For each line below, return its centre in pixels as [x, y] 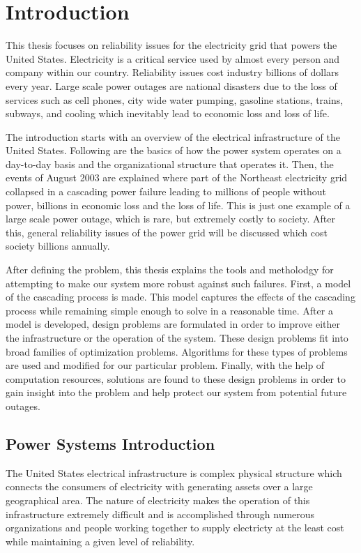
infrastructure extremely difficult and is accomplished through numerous [160, 514]
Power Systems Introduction [110, 443]
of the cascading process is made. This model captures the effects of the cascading [180, 297]
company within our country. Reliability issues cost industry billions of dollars [172, 72]
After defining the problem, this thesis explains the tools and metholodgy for [170, 270]
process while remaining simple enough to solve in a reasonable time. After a [169, 310]
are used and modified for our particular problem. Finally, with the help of [165, 365]
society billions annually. [58, 246]
